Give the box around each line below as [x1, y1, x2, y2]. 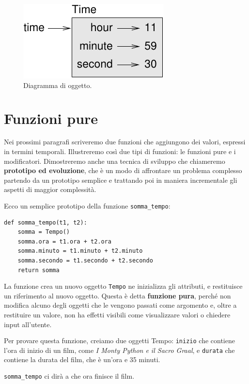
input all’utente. [4, 319, 52, 329]
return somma [17, 266, 60, 274]
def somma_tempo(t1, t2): [4, 219, 87, 226]
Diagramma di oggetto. [23, 80, 92, 90]
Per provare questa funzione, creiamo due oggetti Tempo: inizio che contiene [4, 335, 235, 346]
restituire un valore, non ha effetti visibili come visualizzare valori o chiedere [4, 309, 231, 319]
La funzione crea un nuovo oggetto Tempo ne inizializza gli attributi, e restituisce [4, 281, 243, 291]
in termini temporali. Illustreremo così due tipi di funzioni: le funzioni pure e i [4, 146, 236, 156]
